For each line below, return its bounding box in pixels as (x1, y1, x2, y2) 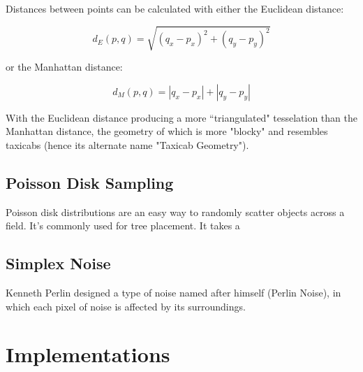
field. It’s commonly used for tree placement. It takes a (6, 218, 240, 233)
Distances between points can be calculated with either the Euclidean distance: (6, 1, 344, 15)
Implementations (6, 340, 170, 369)
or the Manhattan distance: (6, 59, 123, 74)
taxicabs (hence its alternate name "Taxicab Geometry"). (6, 137, 249, 152)
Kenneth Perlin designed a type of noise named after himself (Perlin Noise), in (6, 285, 341, 300)
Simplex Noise (6, 252, 111, 274)
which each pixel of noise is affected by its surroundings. (6, 299, 246, 313)
